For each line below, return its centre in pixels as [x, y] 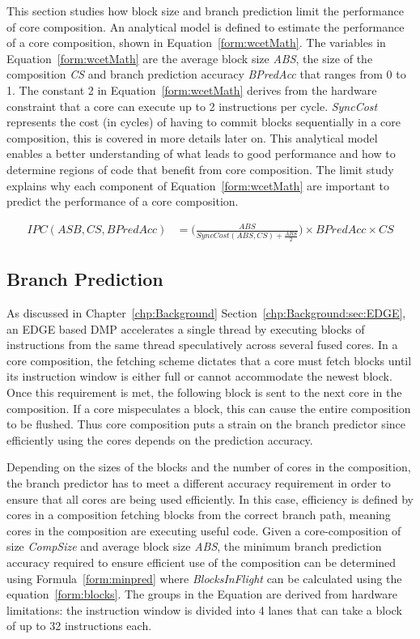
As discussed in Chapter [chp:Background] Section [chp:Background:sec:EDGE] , [206, 313]
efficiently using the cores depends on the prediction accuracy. [160, 439]
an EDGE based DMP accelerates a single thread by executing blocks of [186, 328]
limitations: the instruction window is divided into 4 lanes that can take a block [204, 609]
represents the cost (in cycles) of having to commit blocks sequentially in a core [204, 122]
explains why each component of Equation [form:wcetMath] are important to [198, 185]
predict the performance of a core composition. [123, 201]
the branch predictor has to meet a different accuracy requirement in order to [199, 482]
